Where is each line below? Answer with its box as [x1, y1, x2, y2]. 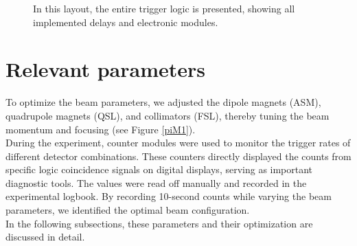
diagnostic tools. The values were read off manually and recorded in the [5, 175, 307, 190]
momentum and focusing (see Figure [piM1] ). [5, 122, 196, 136]
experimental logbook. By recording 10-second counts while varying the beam [5, 189, 332, 203]
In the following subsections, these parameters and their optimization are [5, 216, 313, 230]
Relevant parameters [5, 55, 206, 83]
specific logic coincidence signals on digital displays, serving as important [5, 162, 313, 177]
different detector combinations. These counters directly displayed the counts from [5, 148, 352, 163]
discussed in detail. [5, 230, 85, 244]
